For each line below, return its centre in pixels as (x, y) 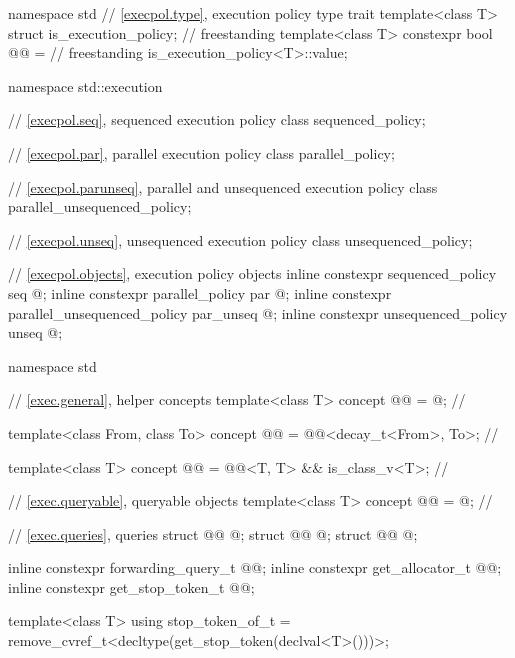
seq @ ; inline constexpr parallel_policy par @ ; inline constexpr (200, 292)
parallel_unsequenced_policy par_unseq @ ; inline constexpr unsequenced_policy (258, 312)
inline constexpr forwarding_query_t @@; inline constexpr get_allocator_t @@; (255, 567)
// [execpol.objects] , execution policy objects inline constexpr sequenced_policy (252, 273)
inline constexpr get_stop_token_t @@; (131, 586)
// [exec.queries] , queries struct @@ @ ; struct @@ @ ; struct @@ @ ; (213, 533)
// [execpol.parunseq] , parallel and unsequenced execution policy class (223, 186)
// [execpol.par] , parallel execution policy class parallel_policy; (201, 152)
